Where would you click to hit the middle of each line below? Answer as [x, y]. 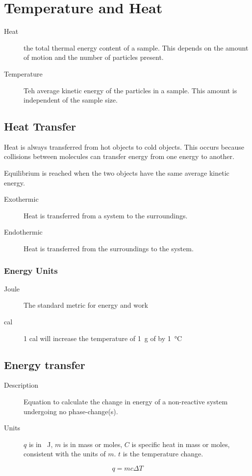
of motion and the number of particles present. [94, 57]
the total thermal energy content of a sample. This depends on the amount [136, 47]
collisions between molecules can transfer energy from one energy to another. [119, 156]
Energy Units [31, 270]
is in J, [41, 444]
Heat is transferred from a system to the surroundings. [106, 215]
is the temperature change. [163, 454]
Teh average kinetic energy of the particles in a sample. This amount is [130, 90]
